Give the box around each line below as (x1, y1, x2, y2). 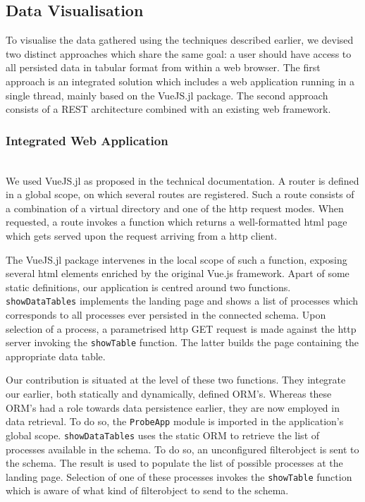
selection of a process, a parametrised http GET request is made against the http (6, 321, 357, 336)
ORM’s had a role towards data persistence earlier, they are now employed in (6, 400, 340, 415)
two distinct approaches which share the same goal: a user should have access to (6, 46, 352, 61)
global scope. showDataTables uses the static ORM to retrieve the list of (6, 427, 320, 442)
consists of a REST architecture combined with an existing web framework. (6, 102, 331, 116)
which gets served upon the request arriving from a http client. (6, 228, 278, 243)
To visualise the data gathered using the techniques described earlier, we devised (6, 32, 354, 47)
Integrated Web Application (6, 131, 168, 149)
